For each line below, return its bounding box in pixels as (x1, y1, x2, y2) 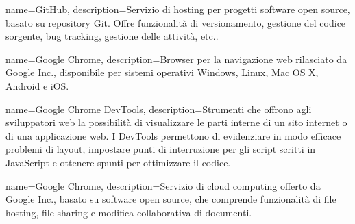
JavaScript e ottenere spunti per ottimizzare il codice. (5, 155, 231, 169)
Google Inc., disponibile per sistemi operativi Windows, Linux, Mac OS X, (5, 65, 319, 79)
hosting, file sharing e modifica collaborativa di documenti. (5, 205, 252, 219)
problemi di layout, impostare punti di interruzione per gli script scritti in (5, 142, 316, 156)
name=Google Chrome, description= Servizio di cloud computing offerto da (5, 178, 321, 192)
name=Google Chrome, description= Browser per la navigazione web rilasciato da (5, 51, 347, 66)
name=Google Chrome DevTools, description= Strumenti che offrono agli (5, 101, 312, 116)
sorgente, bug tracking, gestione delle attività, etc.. (5, 29, 219, 43)
